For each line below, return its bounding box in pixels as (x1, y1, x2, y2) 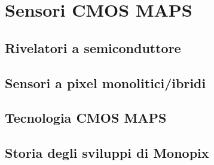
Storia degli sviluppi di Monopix (5, 144, 209, 162)
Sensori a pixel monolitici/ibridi (5, 73, 206, 92)
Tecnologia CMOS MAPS (5, 108, 167, 127)
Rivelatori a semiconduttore (5, 38, 181, 57)
